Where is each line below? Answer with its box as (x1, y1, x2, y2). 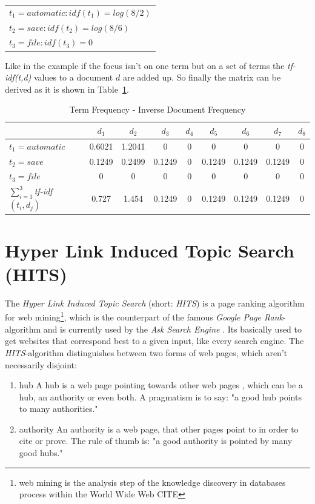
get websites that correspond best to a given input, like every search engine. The (5, 334, 304, 347)
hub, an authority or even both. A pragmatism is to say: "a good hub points (19, 390, 302, 403)
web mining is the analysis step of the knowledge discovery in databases (19, 476, 286, 488)
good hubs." (19, 446, 63, 459)
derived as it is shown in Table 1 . (5, 82, 129, 95)
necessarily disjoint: (5, 358, 77, 371)
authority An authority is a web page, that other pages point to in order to (19, 422, 299, 435)
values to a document (33, 71, 113, 84)
